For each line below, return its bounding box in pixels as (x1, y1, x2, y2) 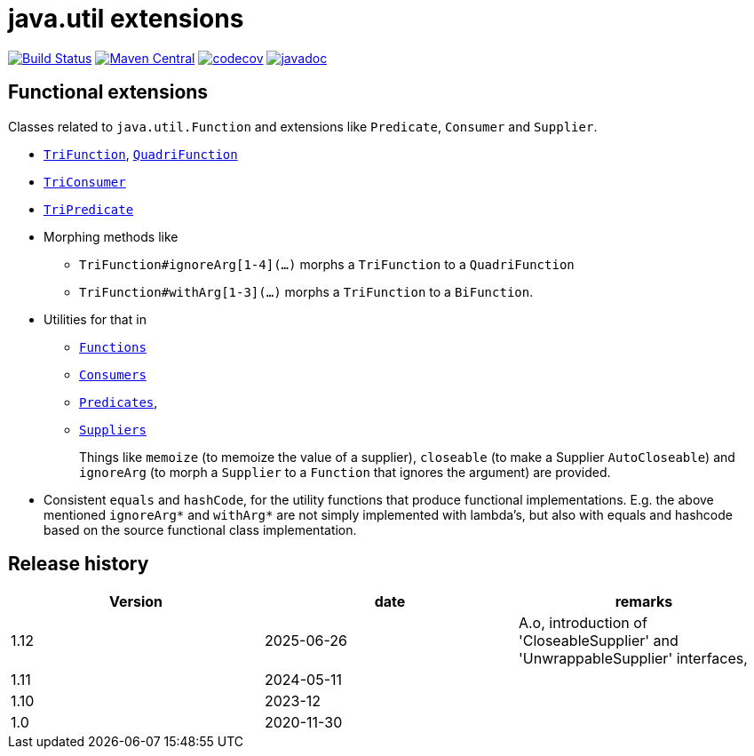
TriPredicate (44, 202, 134, 217)
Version (108, 593, 163, 611)
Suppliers (79, 422, 147, 437)
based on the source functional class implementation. (44, 521, 357, 537)
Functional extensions (8, 81, 209, 104)
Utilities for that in (44, 311, 147, 327)
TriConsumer (44, 174, 126, 189)
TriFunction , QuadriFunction (44, 146, 238, 162)
